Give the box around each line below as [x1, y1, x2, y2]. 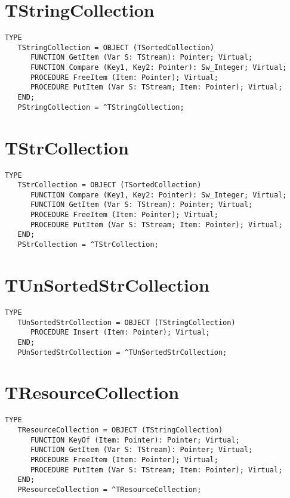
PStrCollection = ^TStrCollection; [17, 240, 159, 249]
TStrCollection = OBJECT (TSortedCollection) [17, 181, 202, 190]
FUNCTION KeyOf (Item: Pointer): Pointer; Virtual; [30, 435, 240, 444]
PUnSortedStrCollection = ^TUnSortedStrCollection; [17, 348, 227, 357]
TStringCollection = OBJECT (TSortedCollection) [17, 43, 214, 52]
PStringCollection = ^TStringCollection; [17, 103, 184, 112]
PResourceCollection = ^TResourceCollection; [17, 485, 202, 494]
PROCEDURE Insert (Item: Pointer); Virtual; [30, 328, 210, 337]
